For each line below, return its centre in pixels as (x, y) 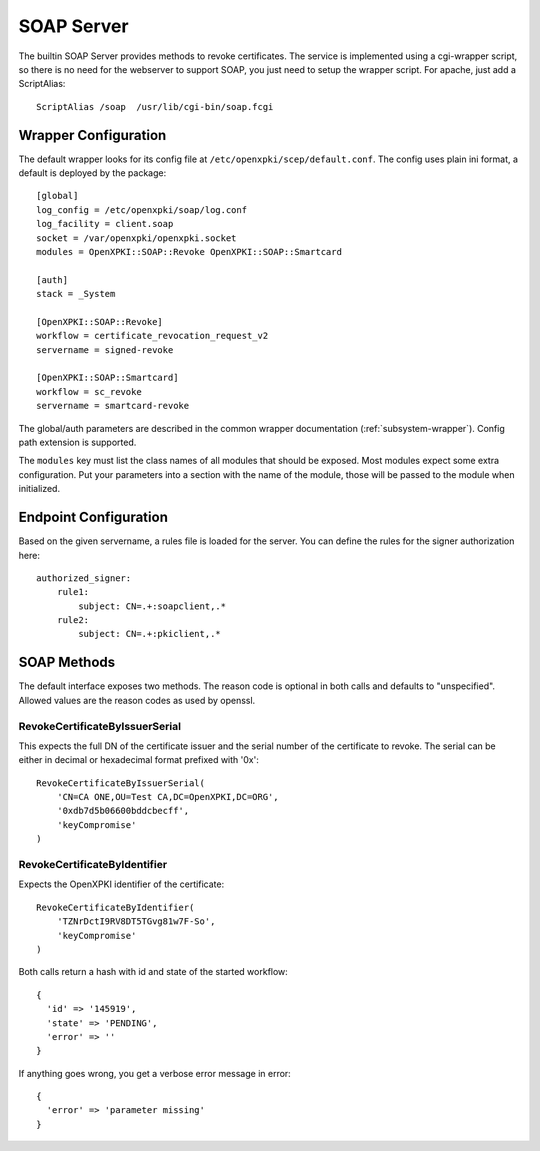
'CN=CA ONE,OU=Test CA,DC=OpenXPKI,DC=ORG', (167, 797)
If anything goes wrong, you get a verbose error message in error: (155, 1073)
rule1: (73, 592)
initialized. (39, 489)
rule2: (73, 620)
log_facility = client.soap (105, 224)
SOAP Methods (67, 662)
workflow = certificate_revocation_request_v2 (152, 336)
